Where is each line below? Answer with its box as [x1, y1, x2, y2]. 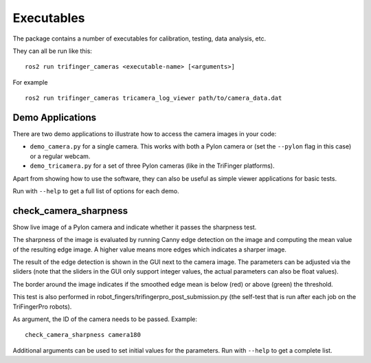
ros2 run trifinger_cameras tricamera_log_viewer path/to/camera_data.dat [25, 94, 282, 102]
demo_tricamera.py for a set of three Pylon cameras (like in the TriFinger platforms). [30, 162, 275, 170]
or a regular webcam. [30, 152, 91, 160]
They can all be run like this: [12, 47, 93, 55]
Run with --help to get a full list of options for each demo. [12, 186, 179, 195]
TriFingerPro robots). [12, 302, 72, 311]
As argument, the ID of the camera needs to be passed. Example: [12, 315, 198, 323]
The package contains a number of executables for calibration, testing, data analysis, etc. [12, 34, 267, 43]
